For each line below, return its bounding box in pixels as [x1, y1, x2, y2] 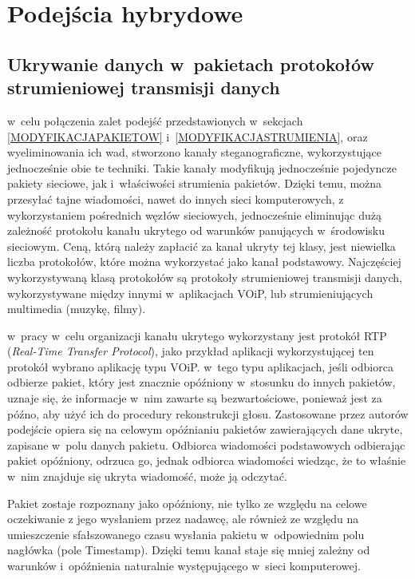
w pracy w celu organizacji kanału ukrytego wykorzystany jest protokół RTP [7, 327, 387, 343]
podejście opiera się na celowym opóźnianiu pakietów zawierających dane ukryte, [7, 421, 403, 438]
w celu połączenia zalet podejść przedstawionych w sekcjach [7, 112, 303, 129]
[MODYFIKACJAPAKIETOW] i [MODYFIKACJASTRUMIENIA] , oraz [7, 128, 368, 145]
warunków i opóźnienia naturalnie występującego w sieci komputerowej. [7, 557, 361, 573]
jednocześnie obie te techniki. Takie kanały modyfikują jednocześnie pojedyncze [7, 159, 397, 176]
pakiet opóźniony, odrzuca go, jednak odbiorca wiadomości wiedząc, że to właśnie [7, 452, 406, 469]
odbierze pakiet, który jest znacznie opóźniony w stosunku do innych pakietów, [7, 374, 396, 391]
